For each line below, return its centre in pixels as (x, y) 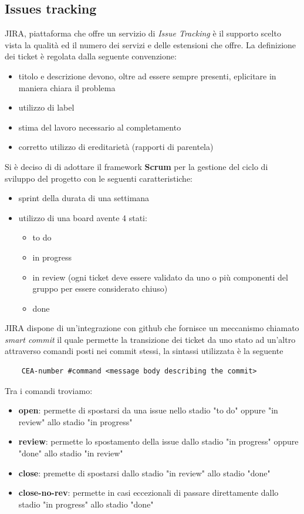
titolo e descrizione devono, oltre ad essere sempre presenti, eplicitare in (147, 76)
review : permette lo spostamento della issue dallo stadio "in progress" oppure (158, 441)
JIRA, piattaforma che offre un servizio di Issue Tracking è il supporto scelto (143, 33)
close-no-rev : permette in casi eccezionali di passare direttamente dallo (148, 493)
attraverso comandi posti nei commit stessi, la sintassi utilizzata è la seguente (144, 351)
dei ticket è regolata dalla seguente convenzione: (91, 56)
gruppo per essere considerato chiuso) (100, 288)
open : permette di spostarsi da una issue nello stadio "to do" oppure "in (148, 410)
